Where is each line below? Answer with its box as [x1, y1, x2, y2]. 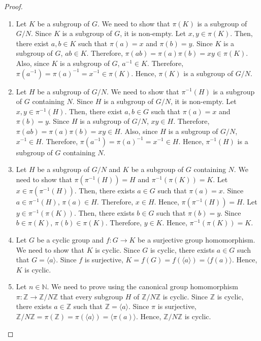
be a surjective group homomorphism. [138, 234, 255, 245]
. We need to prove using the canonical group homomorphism [47, 281, 238, 292]
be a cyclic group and [37, 234, 104, 245]
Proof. [4, 1, 23, 11]
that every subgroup [60, 291, 123, 301]
